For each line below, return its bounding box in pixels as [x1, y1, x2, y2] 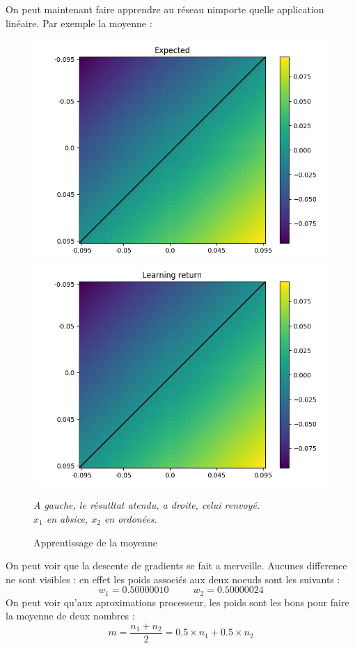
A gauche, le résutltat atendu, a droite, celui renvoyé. [33, 498, 260, 512]
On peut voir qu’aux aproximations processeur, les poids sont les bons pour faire [6, 594, 349, 609]
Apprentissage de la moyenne [33, 535, 157, 549]
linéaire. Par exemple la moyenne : [6, 15, 152, 30]
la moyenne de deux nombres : [6, 608, 135, 623]
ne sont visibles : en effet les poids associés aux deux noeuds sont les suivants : [6, 571, 340, 586]
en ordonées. [104, 511, 157, 525]
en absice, [46, 511, 88, 525]
